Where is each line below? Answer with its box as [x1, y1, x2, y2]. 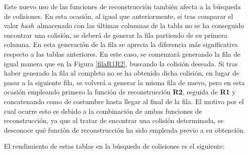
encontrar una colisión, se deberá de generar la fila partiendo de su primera [4, 30, 228, 40]
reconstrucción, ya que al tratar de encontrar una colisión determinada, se [4, 115, 224, 125]
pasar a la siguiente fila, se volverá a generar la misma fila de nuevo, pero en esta [4, 77, 245, 87]
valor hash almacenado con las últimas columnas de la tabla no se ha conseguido [4, 20, 244, 31]
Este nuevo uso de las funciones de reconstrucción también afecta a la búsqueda [4, 1, 241, 11]
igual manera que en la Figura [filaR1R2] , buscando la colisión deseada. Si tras [4, 58, 238, 68]
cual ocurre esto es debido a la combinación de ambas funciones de [4, 106, 202, 116]
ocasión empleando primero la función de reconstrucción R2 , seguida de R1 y [4, 87, 236, 97]
